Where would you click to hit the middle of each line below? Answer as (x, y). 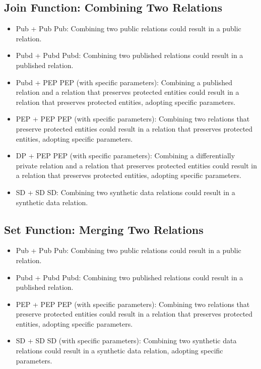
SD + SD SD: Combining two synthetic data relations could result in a (125, 192)
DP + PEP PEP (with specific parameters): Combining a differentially (125, 156)
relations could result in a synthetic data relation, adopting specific (119, 351)
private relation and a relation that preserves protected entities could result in (136, 165)
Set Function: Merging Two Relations (104, 229)
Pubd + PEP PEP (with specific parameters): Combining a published (124, 82)
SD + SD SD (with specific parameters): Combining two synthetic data (126, 341)
